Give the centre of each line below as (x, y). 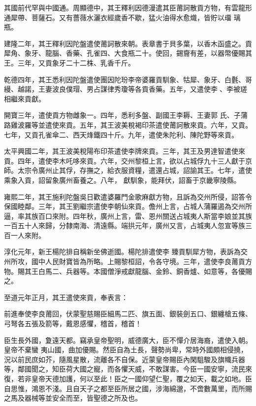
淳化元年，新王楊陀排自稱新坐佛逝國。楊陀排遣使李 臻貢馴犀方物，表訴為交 (126, 252)
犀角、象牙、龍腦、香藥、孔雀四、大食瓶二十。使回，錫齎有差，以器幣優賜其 (128, 53)
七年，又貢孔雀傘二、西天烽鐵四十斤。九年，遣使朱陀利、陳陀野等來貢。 (121, 134)
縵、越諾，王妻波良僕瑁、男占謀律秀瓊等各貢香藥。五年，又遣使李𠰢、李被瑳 (126, 89)
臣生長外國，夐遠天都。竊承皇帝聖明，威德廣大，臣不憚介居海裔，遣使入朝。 (128, 340)
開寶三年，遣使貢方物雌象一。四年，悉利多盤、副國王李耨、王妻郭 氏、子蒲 (126, 115)
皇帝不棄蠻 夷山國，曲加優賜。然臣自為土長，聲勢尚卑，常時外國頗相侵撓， (126, 350)
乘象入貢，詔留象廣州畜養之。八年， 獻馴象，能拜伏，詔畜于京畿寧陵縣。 (122, 180)
